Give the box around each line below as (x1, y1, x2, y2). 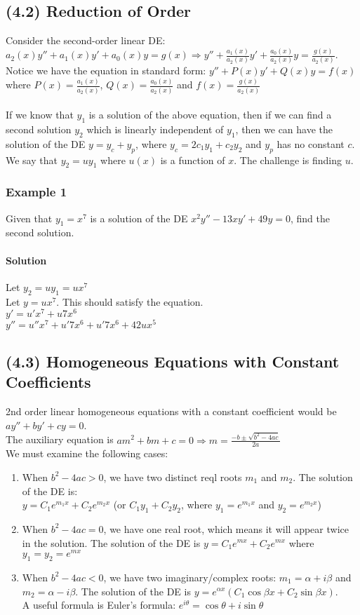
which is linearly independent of (86, 122, 224, 137)
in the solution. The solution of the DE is (22, 535, 201, 550)
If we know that (6, 107, 74, 122)
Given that (6, 210, 53, 225)
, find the (290, 210, 330, 225)
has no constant (276, 136, 345, 151)
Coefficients (6, 371, 91, 393)
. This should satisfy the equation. (56, 294, 204, 309)
